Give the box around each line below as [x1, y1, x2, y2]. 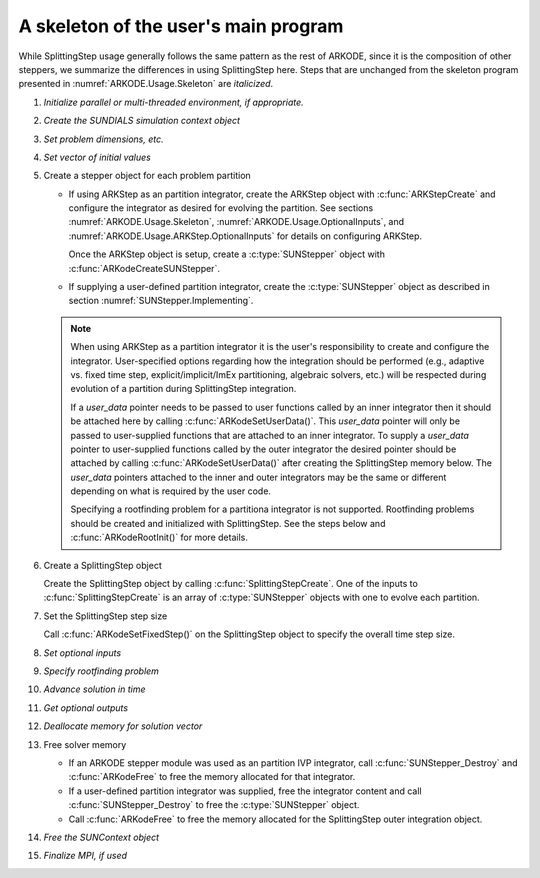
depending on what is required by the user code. [70, 485, 272, 497]
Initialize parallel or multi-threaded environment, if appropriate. [43, 96, 304, 108]
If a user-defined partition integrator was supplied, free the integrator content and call [68, 785, 422, 797]
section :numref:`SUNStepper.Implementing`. [68, 295, 254, 307]
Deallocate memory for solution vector [43, 720, 203, 732]
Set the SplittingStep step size [43, 610, 168, 622]
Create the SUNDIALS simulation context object [43, 115, 240, 127]
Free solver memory [43, 738, 127, 750]
